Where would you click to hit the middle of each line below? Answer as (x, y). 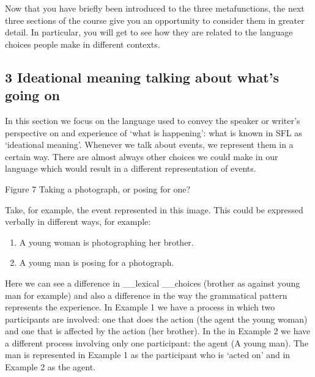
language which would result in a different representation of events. (131, 168)
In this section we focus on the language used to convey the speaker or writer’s (153, 120)
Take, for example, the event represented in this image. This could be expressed (154, 209)
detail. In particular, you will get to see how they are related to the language (149, 32)
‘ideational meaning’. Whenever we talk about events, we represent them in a (149, 145)
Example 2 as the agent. (50, 367)
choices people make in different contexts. (83, 44)
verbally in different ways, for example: (78, 221)
